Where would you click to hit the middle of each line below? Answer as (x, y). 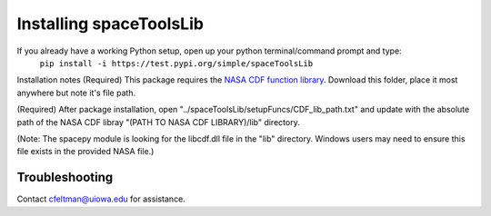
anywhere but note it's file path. (76, 93)
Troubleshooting (65, 177)
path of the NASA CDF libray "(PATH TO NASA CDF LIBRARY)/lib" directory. (158, 122)
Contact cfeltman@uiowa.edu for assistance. (101, 199)
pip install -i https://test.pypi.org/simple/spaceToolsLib (176, 63)
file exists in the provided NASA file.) (85, 152)
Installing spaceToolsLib (110, 24)
